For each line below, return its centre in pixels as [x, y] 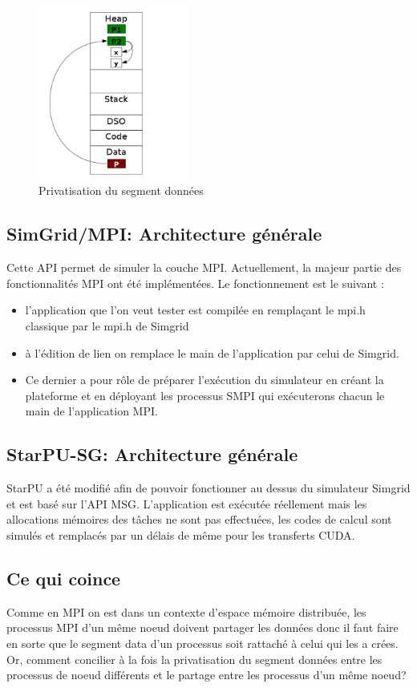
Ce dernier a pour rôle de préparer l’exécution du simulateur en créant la [204, 380]
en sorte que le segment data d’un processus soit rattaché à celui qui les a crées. [202, 643]
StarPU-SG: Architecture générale [152, 454]
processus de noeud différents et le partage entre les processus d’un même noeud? [206, 675]
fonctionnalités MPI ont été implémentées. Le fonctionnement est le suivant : [195, 283]
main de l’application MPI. [91, 411]
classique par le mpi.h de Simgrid [107, 326]
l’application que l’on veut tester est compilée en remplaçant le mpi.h [195, 310]
